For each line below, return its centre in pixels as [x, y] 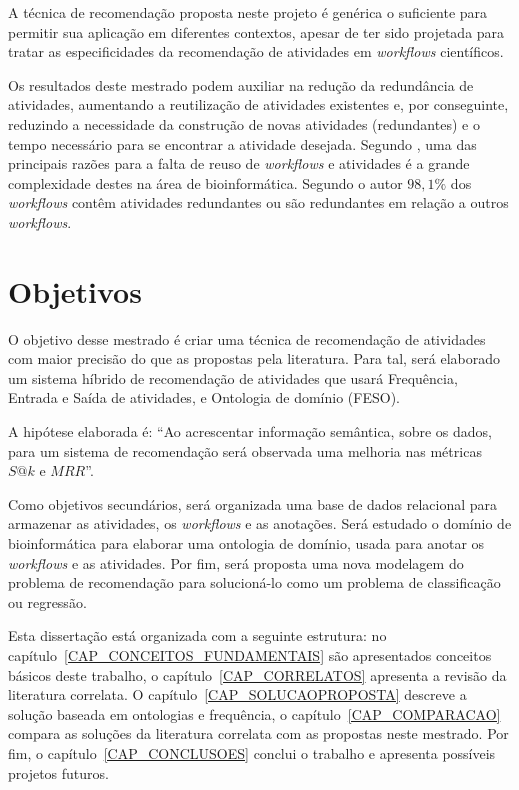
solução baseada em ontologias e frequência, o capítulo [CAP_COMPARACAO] [254, 713]
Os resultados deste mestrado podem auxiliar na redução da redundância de [241, 84]
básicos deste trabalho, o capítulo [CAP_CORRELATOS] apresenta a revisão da [257, 674]
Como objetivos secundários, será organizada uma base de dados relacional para [253, 503]
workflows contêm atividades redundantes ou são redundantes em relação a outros [258, 202]
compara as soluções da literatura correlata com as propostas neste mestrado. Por [258, 733]
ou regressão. [47, 601]
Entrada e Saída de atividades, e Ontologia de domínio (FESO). [204, 397]
